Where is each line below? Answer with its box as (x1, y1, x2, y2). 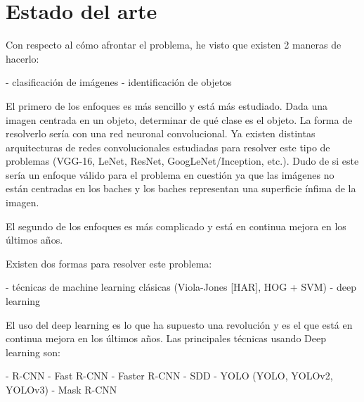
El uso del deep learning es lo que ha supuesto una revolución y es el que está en (6, 317, 353, 332)
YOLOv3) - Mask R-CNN (6, 382, 117, 396)
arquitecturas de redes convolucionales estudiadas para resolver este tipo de (6, 139, 330, 154)
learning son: (6, 344, 60, 359)
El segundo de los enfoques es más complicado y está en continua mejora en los (6, 218, 346, 233)
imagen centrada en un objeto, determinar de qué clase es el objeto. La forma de (6, 112, 353, 127)
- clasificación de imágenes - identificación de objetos (6, 75, 232, 89)
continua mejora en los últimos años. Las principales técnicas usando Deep (6, 331, 326, 346)
